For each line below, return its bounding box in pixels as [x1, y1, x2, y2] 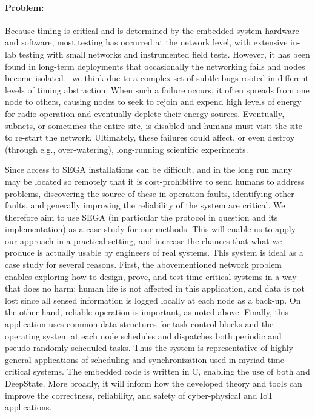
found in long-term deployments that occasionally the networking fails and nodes [5, 59, 305, 72]
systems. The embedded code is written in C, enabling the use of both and [33, 365, 310, 378]
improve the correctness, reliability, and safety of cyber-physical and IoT [5, 389, 274, 401]
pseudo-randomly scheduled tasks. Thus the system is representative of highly [5, 341, 294, 354]
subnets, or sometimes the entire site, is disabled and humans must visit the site [5, 119, 302, 132]
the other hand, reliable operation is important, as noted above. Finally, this [5, 305, 289, 318]
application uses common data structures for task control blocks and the [5, 318, 274, 330]
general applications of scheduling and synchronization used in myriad [5, 353, 265, 365]
